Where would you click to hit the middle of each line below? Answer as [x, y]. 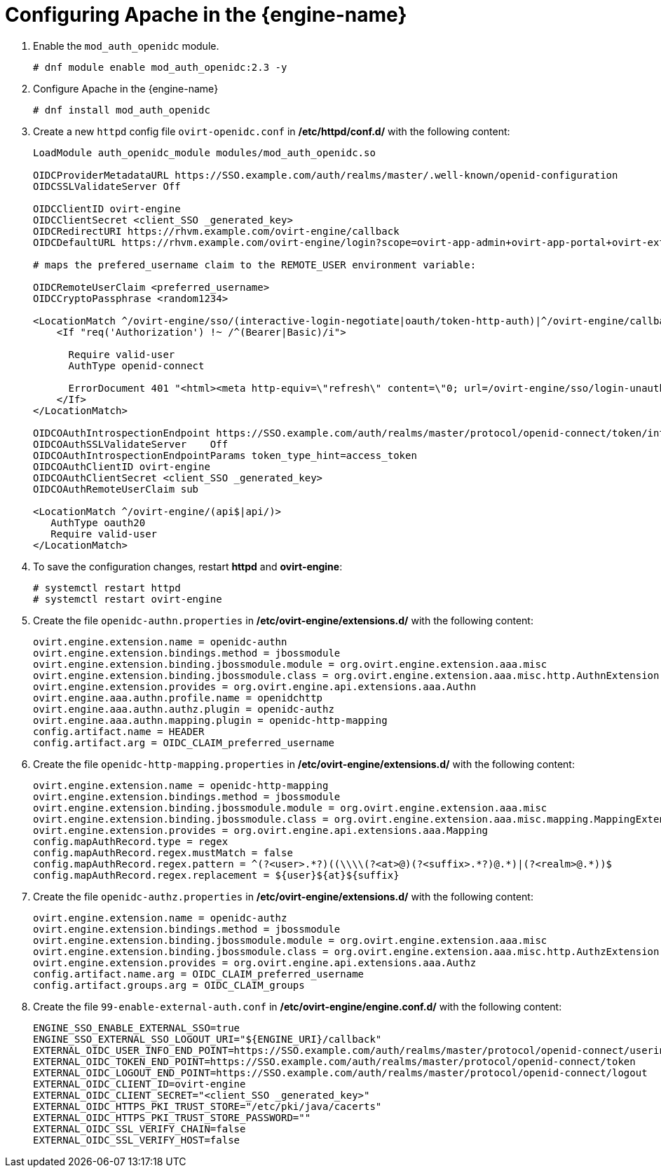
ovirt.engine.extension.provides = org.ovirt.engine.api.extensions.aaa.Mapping [261, 830]
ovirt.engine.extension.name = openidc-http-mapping [181, 785]
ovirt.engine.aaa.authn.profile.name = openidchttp [178, 698]
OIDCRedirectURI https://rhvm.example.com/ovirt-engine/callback [216, 231]
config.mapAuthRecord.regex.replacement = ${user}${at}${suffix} [216, 875]
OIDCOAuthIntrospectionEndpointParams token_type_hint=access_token [225, 455]
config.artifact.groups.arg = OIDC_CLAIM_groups [169, 985]
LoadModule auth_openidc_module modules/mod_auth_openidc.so [204, 152]
